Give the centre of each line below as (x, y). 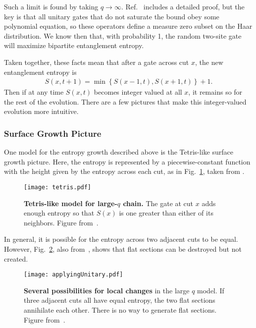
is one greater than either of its (166, 213)
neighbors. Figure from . (61, 222)
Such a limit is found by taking (51, 6)
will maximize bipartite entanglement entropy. (74, 45)
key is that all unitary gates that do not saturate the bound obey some (112, 16)
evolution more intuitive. (41, 111)
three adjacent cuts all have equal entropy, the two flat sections (120, 300)
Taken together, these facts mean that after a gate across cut (97, 62)
